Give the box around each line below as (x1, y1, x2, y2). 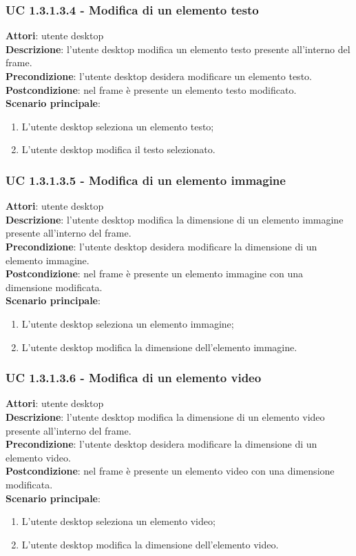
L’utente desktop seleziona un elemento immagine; (21, 316, 234, 330)
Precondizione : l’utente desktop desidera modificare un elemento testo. (6, 69, 312, 83)
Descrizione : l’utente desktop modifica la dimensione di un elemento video (6, 409, 325, 424)
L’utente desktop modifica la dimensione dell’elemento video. (21, 537, 279, 551)
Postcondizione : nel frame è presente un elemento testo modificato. (6, 82, 297, 97)
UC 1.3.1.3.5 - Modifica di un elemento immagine (6, 171, 286, 188)
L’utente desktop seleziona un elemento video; (21, 514, 216, 528)
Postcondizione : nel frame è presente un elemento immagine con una (6, 266, 303, 281)
